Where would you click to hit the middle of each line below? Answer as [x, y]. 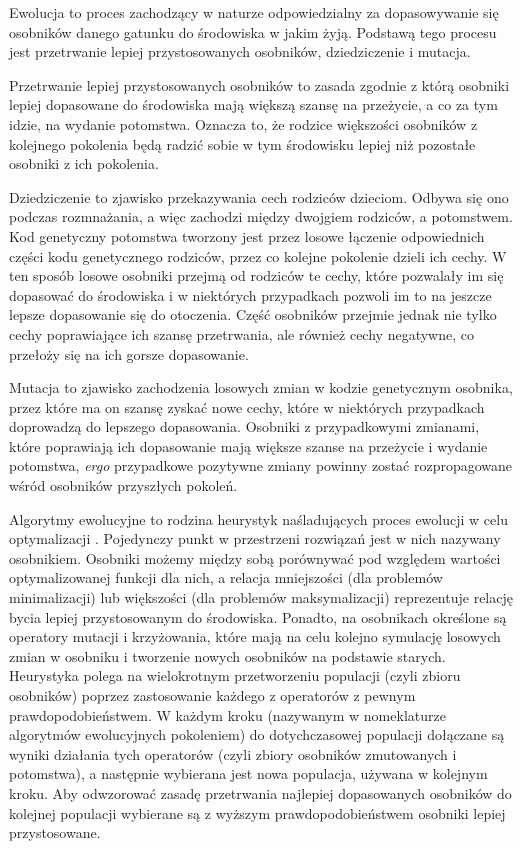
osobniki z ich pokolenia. [84, 163]
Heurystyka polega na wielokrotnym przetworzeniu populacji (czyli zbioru [235, 675]
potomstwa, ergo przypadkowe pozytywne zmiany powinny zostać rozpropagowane [261, 465]
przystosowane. [55, 832]
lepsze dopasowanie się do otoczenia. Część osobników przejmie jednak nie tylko [253, 314]
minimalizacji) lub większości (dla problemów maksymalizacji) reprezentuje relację [261, 597]
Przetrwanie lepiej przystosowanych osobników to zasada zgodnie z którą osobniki [259, 84]
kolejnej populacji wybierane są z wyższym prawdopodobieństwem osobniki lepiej [257, 812]
